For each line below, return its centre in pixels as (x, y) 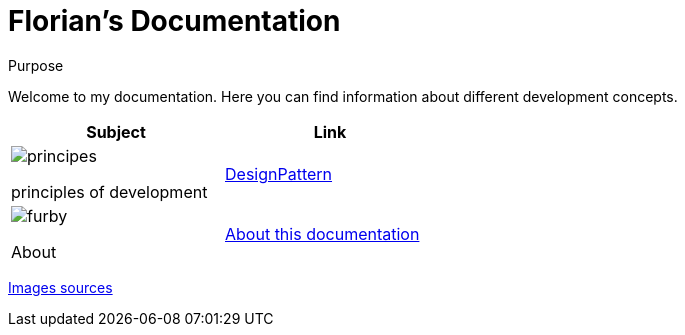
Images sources (60, 287)
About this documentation (322, 233)
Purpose (36, 65)
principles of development (109, 191)
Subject (116, 131)
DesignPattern (279, 173)
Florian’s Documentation (174, 21)
